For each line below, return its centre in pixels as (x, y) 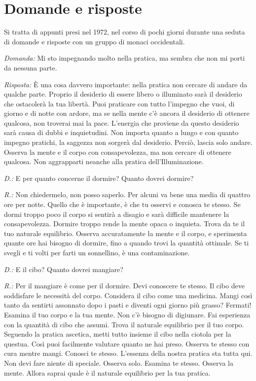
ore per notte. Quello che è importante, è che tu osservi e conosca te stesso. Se (122, 204)
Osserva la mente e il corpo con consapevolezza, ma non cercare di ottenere (118, 152)
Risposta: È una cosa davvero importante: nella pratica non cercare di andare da (126, 84)
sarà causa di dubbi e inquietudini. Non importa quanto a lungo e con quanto (121, 132)
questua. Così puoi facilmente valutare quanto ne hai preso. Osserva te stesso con (127, 343)
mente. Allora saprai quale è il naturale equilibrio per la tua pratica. (107, 372)
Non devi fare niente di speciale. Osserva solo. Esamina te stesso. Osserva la (119, 363)
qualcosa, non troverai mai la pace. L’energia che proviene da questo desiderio (122, 122)
